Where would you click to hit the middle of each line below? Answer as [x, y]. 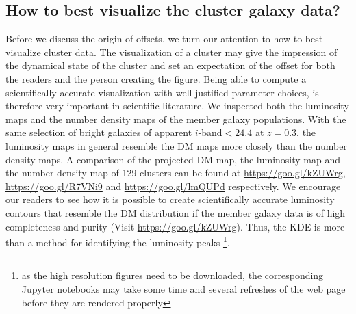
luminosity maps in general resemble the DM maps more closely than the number [176, 145]
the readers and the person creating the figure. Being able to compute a [156, 78]
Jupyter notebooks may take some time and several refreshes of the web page [183, 288]
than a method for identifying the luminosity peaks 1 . [118, 241]
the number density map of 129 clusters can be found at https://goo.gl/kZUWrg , [176, 173]
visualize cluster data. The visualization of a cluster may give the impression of [171, 52]
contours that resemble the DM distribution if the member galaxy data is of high [176, 212]
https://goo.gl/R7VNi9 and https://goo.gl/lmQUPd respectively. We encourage [173, 186]
